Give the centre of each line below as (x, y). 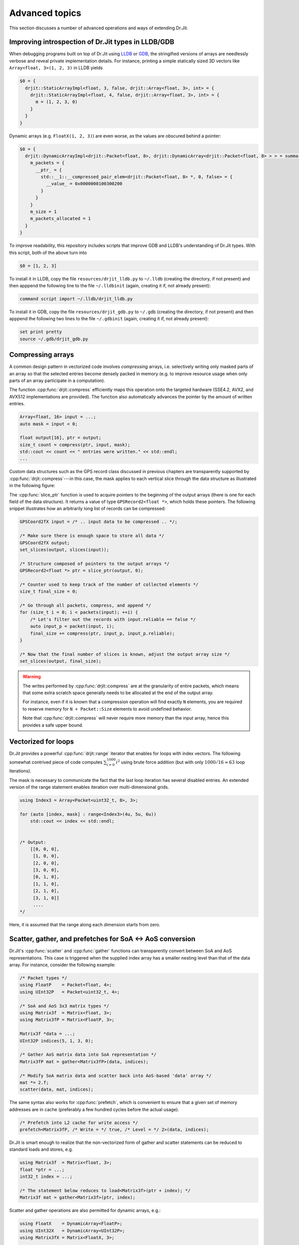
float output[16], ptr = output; (61, 438)
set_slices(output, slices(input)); (65, 550)
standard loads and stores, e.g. (41, 1149)
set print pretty (41, 332)
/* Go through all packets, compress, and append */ (85, 606)
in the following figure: (32, 486)
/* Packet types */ (43, 978)
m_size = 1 (43, 212)
